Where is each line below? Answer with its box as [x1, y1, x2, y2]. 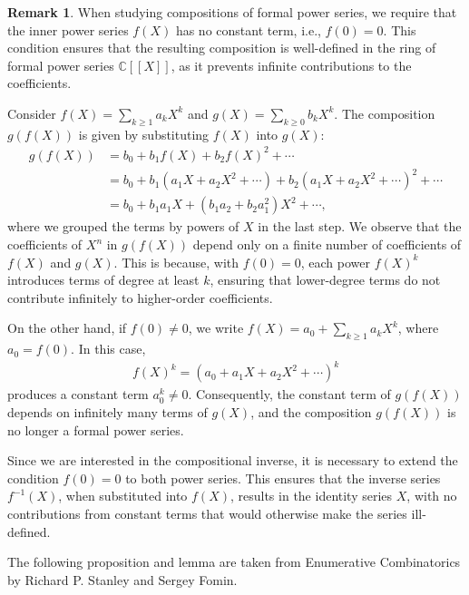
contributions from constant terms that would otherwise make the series [7, 503, 407, 522]
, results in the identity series [230, 486, 393, 505]
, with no [406, 486, 457, 505]
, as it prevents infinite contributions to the [171, 55, 412, 74]
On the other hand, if [7, 318, 127, 337]
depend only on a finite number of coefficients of [192, 235, 462, 254]
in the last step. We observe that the [258, 217, 462, 236]
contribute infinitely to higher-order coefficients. [7, 288, 273, 307]
